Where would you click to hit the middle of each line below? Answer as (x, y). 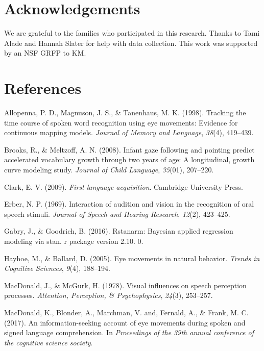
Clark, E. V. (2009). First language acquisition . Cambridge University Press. (124, 186)
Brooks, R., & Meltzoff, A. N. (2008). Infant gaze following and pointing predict (129, 149)
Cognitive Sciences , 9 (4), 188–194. (57, 268)
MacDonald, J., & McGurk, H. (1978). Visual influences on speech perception (125, 285)
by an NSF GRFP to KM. (45, 53)
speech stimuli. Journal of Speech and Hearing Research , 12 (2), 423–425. (117, 214)
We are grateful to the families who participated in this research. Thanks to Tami (132, 33)
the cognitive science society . (49, 342)
